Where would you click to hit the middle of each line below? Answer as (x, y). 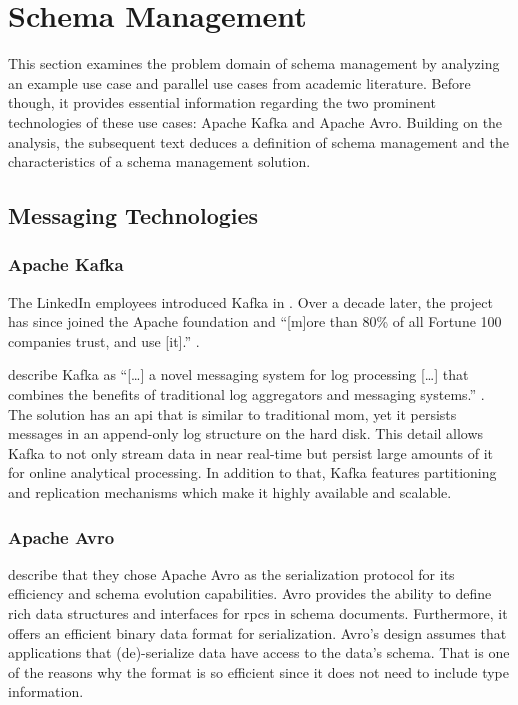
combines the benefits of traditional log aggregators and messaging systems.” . (246, 394)
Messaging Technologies (133, 215)
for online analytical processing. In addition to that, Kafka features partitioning (252, 472)
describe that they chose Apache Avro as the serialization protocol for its (231, 573)
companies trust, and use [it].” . (104, 340)
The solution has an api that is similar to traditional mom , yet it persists (232, 413)
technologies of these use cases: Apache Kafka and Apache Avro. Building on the (255, 121)
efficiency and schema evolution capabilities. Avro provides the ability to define (250, 593)
